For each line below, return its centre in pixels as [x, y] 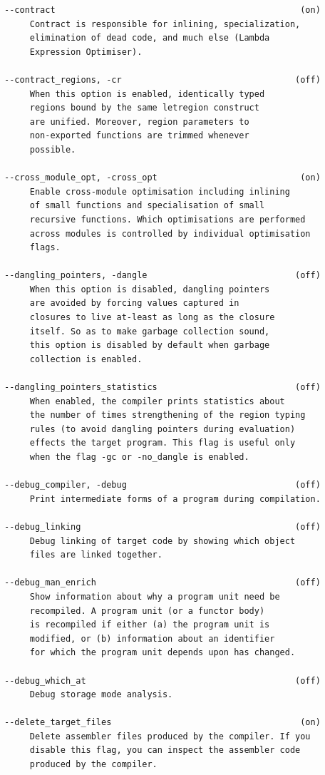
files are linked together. [96, 555]
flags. [45, 248]
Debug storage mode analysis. [101, 695]
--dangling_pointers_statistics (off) [162, 387]
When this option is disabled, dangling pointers [150, 289]
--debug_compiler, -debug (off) [162, 485]
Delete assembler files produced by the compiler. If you [170, 736]
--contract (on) [162, 10]
